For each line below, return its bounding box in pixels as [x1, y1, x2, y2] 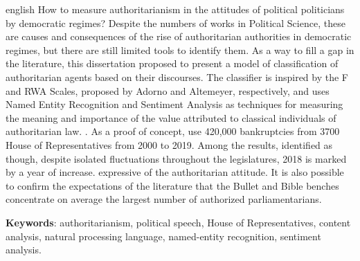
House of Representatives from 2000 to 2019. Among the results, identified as [6, 137, 333, 152]
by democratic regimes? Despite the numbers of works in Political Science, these [6, 15, 345, 30]
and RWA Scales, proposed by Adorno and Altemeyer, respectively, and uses [6, 83, 330, 98]
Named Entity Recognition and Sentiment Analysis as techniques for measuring [6, 97, 343, 111]
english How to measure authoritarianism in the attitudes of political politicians [6, 2, 345, 16]
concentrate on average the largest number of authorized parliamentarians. [6, 192, 322, 206]
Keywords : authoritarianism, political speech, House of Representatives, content [6, 215, 351, 229]
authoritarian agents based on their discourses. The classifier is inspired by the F [6, 69, 349, 84]
